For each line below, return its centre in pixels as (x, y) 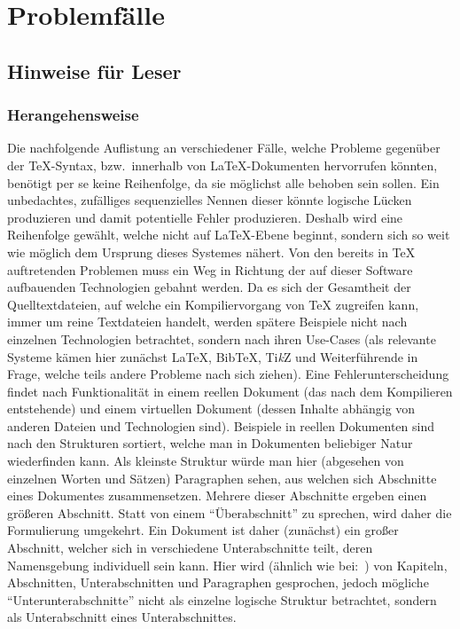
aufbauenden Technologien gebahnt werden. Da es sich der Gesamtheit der (209, 287)
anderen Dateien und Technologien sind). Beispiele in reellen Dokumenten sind (221, 425)
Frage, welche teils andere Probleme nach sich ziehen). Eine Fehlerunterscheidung (228, 374)
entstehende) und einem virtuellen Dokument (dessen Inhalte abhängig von (211, 409)
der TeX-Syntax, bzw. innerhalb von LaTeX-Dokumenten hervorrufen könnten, (222, 165)
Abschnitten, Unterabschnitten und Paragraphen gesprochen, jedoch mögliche (218, 582)
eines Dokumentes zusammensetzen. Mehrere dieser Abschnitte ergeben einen (217, 495)
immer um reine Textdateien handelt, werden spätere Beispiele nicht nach (207, 322)
